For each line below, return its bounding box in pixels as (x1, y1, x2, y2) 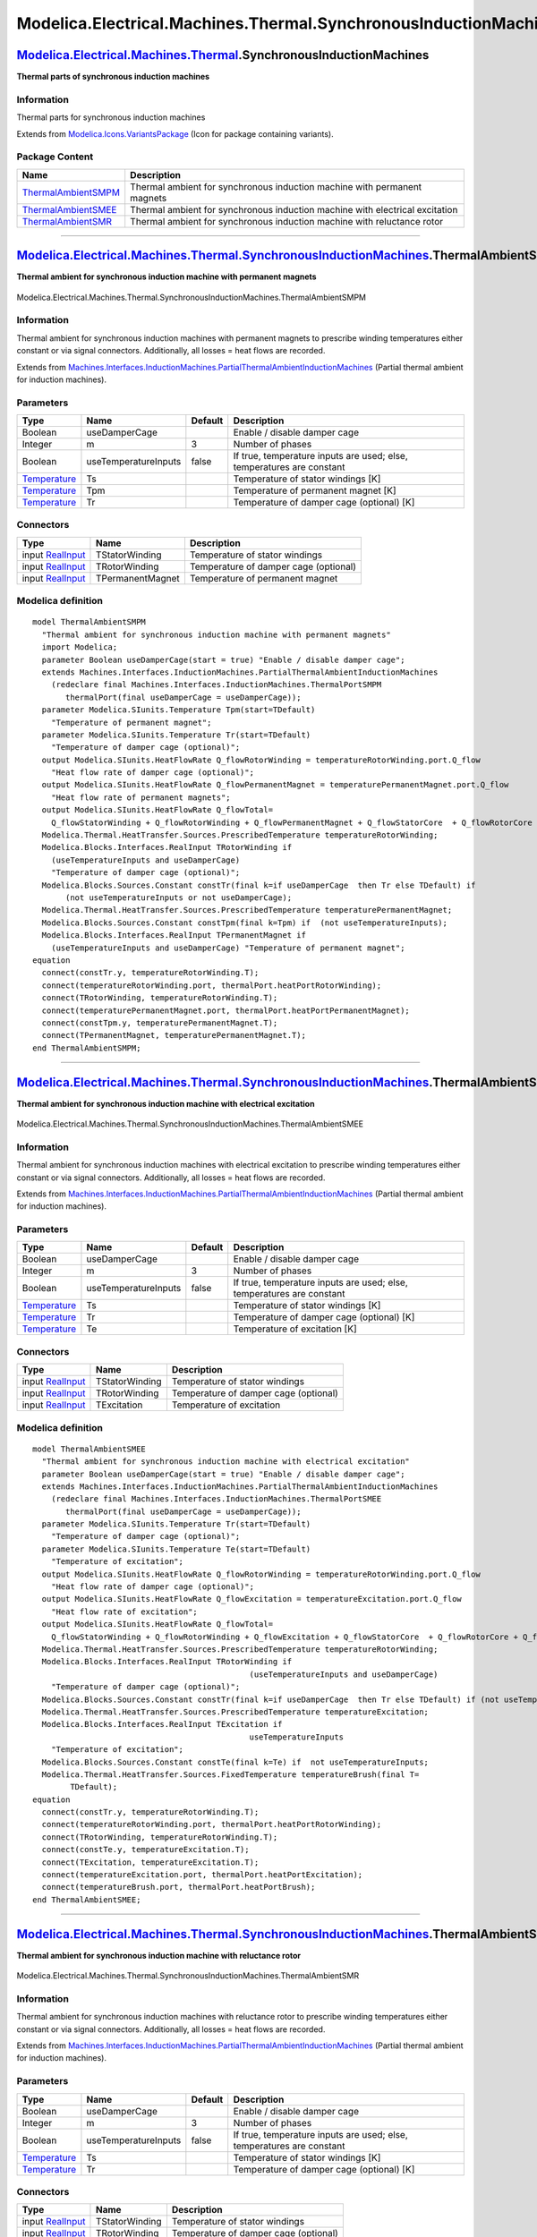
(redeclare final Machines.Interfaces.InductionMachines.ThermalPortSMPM (50, 680, 382, 690)
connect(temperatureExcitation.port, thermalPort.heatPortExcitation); (41, 1870, 363, 1880)
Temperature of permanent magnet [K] (233, 484, 397, 497)
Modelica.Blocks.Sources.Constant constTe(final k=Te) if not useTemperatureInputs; (41, 1756, 430, 1767)
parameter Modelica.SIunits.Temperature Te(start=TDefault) (41, 1544, 311, 1554)
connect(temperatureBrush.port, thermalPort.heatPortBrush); (41, 1882, 316, 1893)
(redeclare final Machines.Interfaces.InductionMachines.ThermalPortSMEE (50, 1494, 382, 1504)
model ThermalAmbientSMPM (32, 617, 147, 627)
